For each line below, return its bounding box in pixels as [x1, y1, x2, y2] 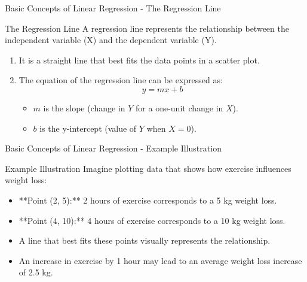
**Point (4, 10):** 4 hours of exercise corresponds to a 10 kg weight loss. [19, 214, 285, 226]
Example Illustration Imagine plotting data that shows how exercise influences [5, 162, 291, 174]
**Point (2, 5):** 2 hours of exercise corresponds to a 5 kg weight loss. [19, 193, 277, 206]
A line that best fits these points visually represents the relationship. [19, 234, 271, 247]
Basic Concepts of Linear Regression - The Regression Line [5, 2, 221, 14]
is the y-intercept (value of [39, 122, 137, 134]
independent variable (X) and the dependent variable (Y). [5, 34, 217, 46]
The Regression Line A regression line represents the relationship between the [5, 22, 289, 34]
